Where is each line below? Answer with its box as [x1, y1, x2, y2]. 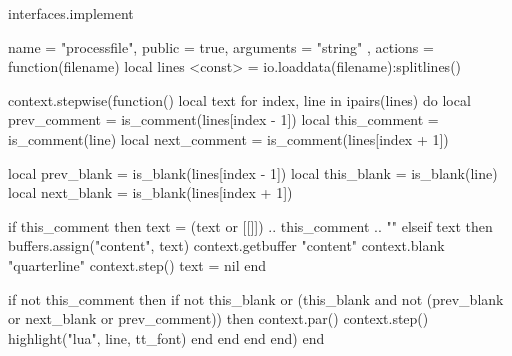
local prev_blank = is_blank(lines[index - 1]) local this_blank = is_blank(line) [8, 162, 498, 183]
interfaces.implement [8, 3, 134, 23]
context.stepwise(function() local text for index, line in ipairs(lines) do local [8, 89, 471, 110]
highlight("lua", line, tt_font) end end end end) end [8, 327, 325, 348]
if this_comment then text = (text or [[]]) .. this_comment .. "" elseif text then [8, 215, 493, 236]
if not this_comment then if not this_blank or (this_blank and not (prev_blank [8, 288, 504, 309]
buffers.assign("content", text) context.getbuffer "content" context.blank [8, 235, 445, 256]
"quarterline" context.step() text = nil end [8, 254, 266, 275]
